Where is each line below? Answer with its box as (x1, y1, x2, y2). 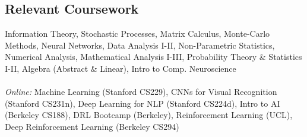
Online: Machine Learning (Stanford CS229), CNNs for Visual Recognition (5, 85, 277, 98)
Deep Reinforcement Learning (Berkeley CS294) (5, 120, 179, 132)
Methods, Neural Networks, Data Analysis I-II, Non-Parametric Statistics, (5, 39, 275, 51)
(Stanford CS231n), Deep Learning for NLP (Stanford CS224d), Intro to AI (5, 97, 280, 109)
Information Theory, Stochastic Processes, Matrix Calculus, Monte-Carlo (5, 27, 270, 40)
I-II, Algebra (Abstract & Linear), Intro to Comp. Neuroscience (5, 62, 236, 74)
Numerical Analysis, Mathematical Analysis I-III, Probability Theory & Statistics (5, 50, 302, 63)
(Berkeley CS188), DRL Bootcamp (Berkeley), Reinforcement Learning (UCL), (5, 109, 293, 121)
